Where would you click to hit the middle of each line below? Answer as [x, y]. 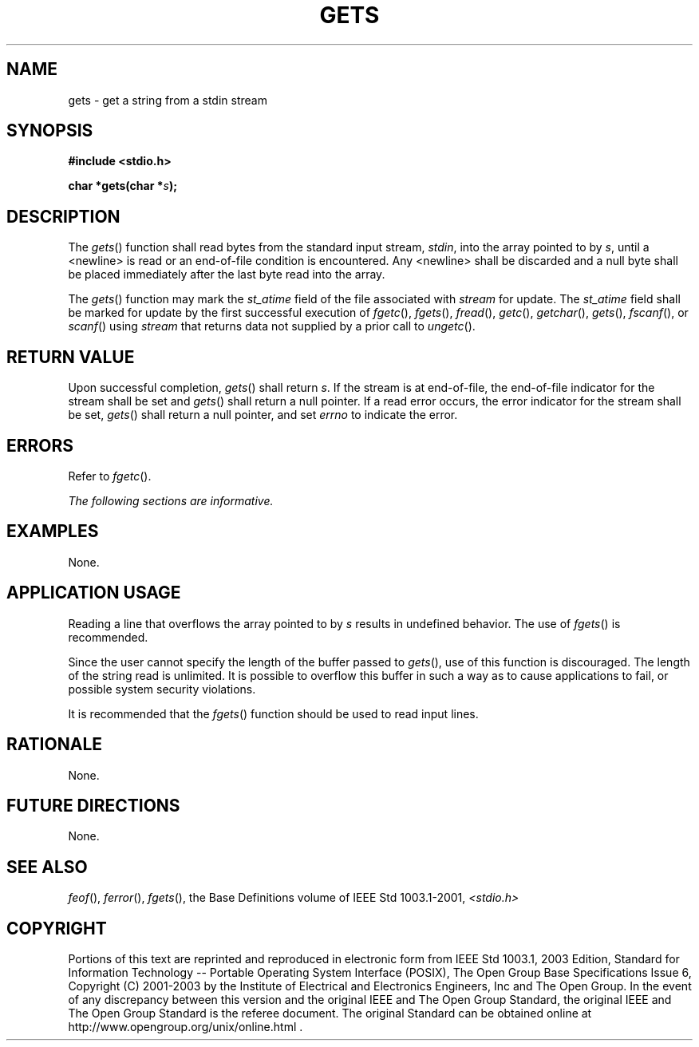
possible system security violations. [162, 689]
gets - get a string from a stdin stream [168, 100]
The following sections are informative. [171, 500]
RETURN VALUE [71, 357]
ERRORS [40, 445]
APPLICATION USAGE [94, 593]
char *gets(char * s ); [122, 186]
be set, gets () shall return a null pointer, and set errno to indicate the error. [263, 415]
